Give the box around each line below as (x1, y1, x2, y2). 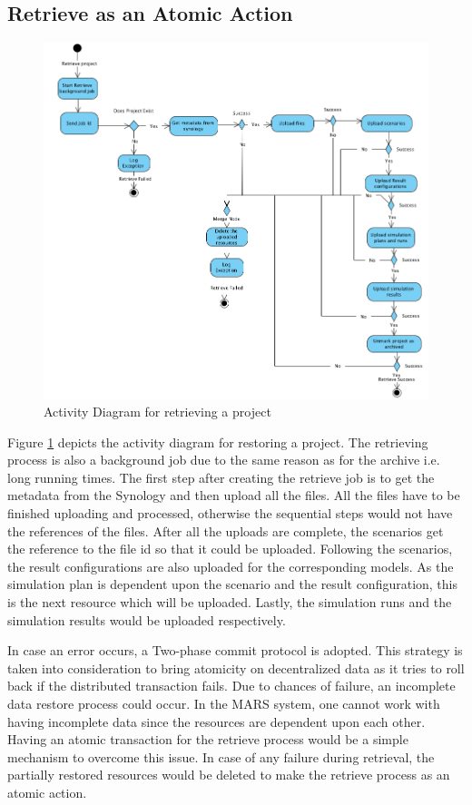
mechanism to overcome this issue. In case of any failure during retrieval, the (7, 747, 435, 766)
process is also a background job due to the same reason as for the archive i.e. (7, 450, 440, 469)
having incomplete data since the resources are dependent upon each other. (7, 712, 426, 731)
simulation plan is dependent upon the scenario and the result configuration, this (7, 574, 458, 594)
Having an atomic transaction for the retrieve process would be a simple (7, 730, 408, 749)
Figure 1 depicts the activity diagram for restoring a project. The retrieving (7, 432, 428, 451)
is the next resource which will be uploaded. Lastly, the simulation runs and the (7, 593, 452, 612)
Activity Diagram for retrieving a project (44, 402, 271, 421)
